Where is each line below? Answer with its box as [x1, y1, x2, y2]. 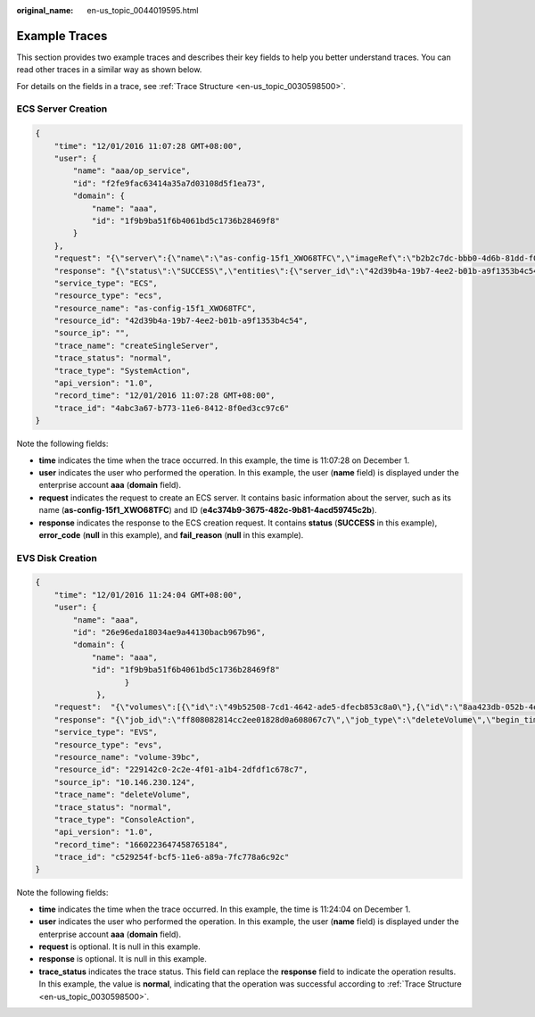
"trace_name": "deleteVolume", [53, 790, 191, 800]
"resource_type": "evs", [53, 740, 163, 749]
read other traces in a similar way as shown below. [16, 64, 202, 75]
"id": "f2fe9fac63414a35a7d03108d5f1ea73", [72, 178, 267, 188]
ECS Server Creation [16, 103, 108, 115]
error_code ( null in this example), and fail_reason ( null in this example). [38, 529, 304, 540]
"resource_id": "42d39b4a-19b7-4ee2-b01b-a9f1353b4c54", [53, 316, 309, 326]
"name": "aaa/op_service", [72, 166, 191, 176]
